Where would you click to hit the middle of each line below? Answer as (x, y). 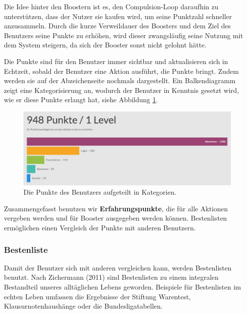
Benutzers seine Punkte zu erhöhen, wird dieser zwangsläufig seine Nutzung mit (123, 35)
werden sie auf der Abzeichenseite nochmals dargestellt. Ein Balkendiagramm (120, 80)
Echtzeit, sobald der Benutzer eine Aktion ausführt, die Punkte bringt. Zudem (122, 71)
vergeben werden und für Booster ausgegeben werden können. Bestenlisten (115, 218)
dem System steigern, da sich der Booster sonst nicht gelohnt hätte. (105, 45)
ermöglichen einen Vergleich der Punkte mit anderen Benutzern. (100, 228)
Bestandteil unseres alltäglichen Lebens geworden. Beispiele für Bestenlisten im (123, 287)
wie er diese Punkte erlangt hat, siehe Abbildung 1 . (81, 100)
